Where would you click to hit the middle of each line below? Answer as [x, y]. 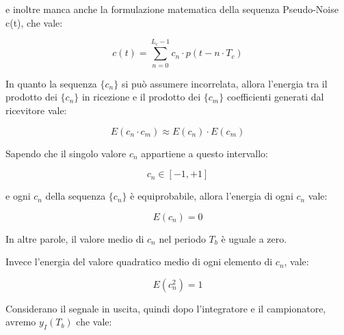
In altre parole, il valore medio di [75, 238]
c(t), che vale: [34, 22]
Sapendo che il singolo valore [66, 153]
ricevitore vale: [36, 110]
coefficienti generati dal [275, 97]
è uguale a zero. [254, 238]
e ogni [18, 196]
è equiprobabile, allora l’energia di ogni [212, 196]
